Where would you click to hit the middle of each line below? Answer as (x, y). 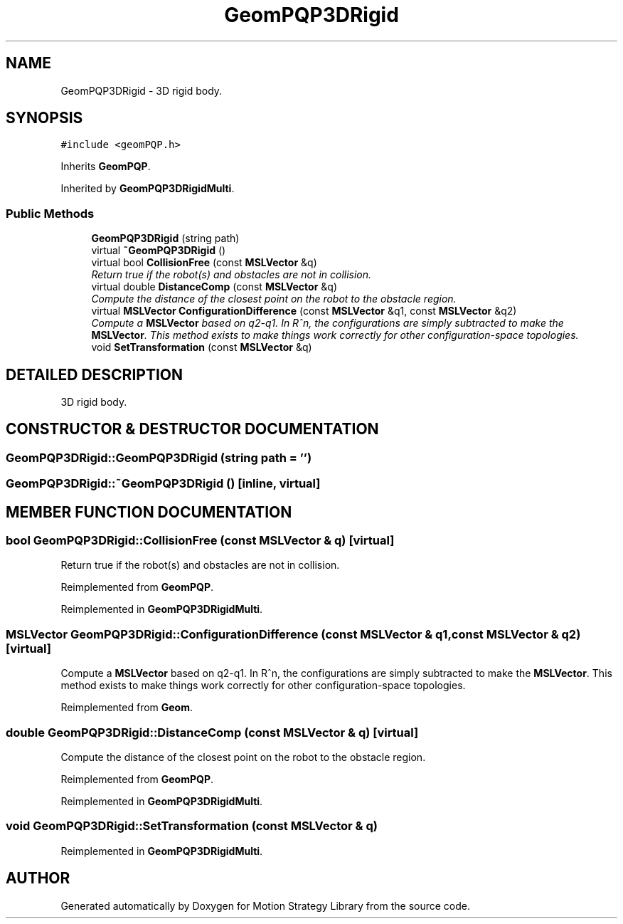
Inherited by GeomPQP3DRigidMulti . (148, 189)
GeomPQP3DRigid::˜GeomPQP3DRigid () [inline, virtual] (163, 484)
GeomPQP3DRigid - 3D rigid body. (142, 90)
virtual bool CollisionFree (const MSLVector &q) (204, 263)
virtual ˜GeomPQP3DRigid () (159, 251)
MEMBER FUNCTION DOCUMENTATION (149, 512)
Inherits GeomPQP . (106, 167)
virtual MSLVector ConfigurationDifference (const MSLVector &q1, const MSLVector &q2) (304, 311)
